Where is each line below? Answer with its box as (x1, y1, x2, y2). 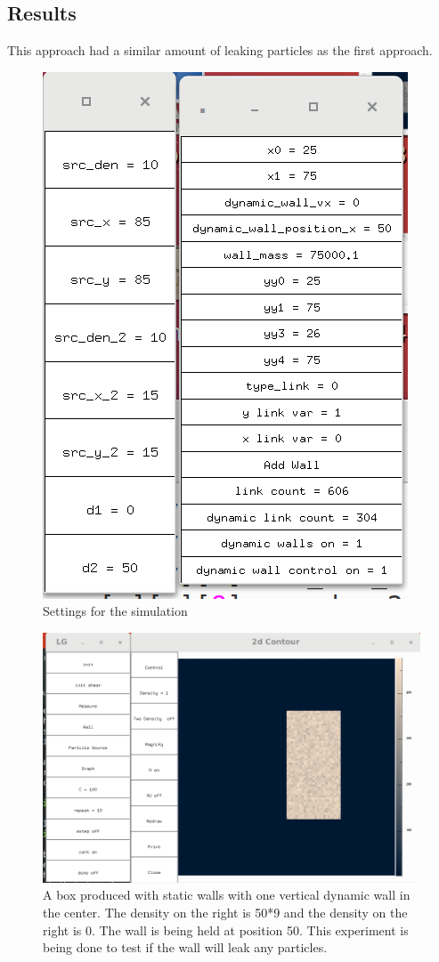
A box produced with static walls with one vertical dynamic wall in (43, 885, 411, 904)
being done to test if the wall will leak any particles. (43, 938, 328, 957)
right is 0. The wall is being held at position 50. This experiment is (43, 920, 409, 939)
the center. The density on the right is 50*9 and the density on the (43, 902, 408, 921)
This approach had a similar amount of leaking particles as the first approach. (7, 41, 433, 60)
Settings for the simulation (43, 602, 188, 620)
